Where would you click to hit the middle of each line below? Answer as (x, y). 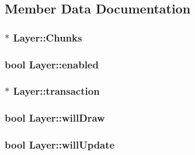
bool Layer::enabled (52, 64)
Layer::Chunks (48, 37)
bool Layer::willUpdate (60, 145)
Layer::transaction (56, 91)
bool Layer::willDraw (55, 118)
